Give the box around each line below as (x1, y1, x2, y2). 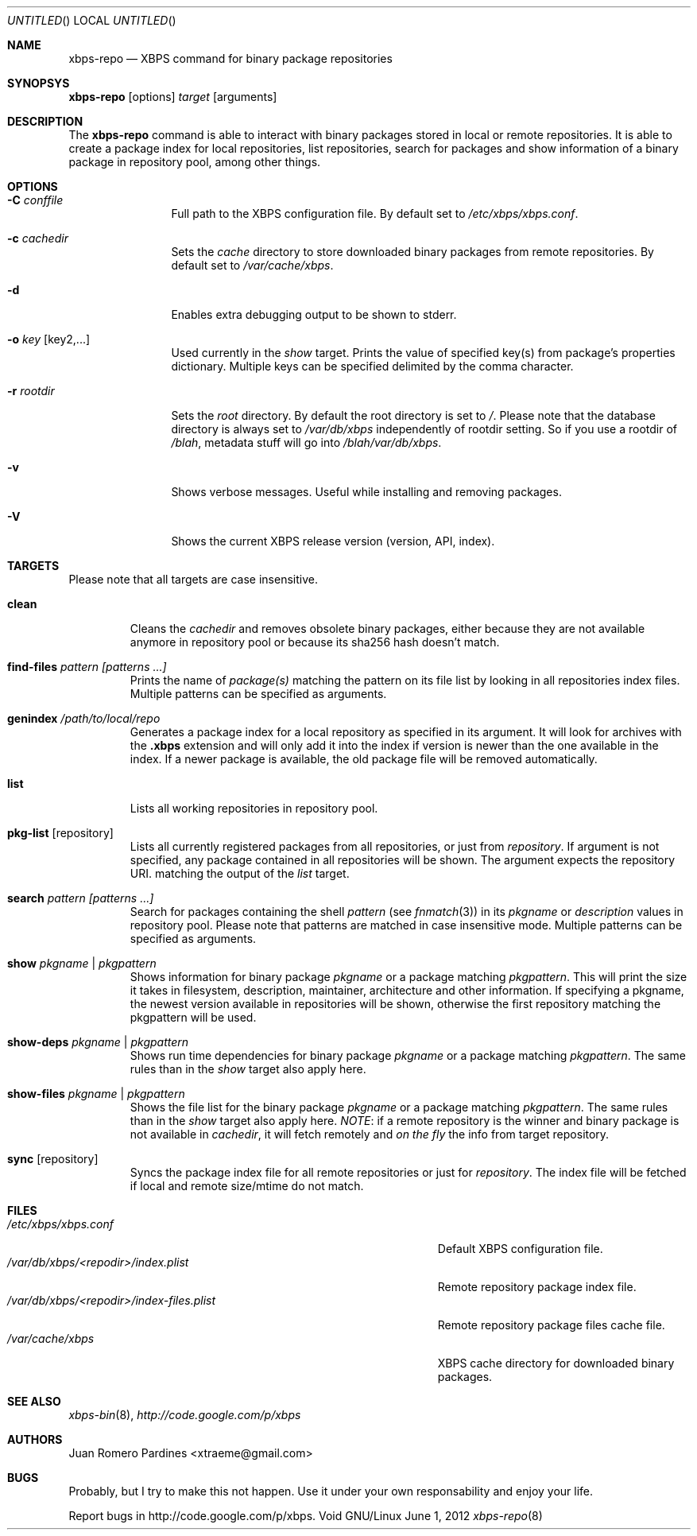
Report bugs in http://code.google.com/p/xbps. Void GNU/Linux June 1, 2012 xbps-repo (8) (68, 1509, 543, 1522)
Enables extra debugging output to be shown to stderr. (171, 308, 457, 321)
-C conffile (7, 193, 64, 207)
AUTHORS (7, 1433, 63, 1446)
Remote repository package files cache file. (437, 1318, 665, 1332)
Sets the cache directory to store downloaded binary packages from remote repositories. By (171, 245, 654, 258)
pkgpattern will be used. (130, 1010, 257, 1024)
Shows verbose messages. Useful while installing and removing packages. (171, 485, 562, 498)
